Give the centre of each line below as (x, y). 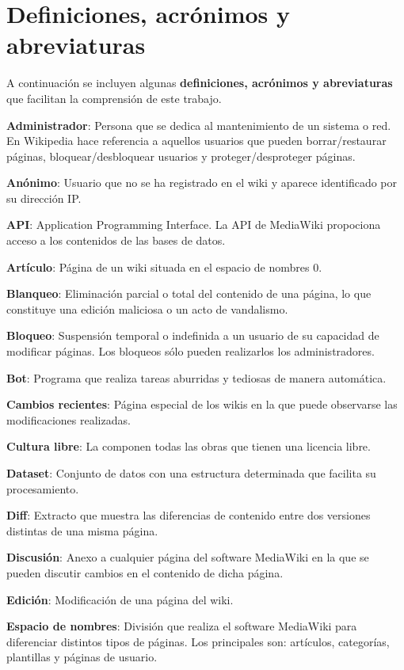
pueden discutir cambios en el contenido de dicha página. (145, 572)
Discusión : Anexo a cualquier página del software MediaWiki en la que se (188, 557)
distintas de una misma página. (82, 530)
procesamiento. (43, 488)
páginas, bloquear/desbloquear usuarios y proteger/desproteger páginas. (181, 156)
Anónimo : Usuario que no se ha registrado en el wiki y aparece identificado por (202, 183)
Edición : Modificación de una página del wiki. (120, 599)
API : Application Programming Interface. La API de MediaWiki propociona (194, 225)
